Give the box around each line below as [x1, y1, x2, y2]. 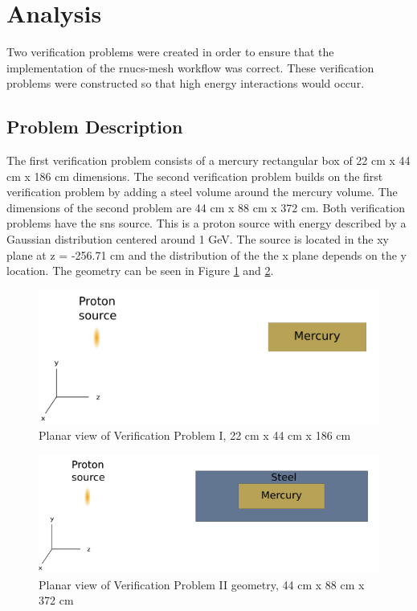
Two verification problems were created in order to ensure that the [6, 43, 334, 60]
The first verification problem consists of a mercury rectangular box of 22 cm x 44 [6, 152, 411, 169]
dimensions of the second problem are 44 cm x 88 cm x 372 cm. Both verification [6, 199, 405, 215]
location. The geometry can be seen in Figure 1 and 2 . [6, 262, 274, 279]
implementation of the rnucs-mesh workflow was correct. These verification [6, 59, 374, 76]
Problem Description [6, 114, 183, 139]
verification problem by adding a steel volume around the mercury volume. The [6, 183, 398, 200]
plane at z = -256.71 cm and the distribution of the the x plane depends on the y [6, 246, 407, 263]
